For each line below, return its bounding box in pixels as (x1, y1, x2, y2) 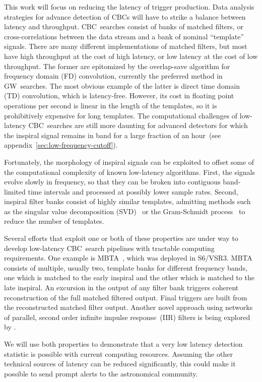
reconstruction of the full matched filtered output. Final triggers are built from (4, 292, 247, 302)
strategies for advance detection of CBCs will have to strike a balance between (4, 11, 246, 22)
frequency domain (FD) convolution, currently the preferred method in (4, 71, 223, 81)
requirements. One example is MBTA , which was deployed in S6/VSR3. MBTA (4, 252, 252, 263)
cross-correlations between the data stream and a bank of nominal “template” (4, 31, 244, 41)
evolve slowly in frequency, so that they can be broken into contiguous (4, 176, 221, 187)
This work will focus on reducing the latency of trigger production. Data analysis (4, 2, 254, 12)
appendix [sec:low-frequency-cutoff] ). (4, 140, 118, 150)
